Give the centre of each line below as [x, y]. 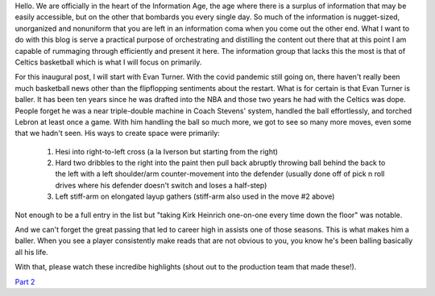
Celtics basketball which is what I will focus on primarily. [108, 62]
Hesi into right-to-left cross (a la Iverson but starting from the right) [166, 151]
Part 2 [25, 282]
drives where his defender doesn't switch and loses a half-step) [161, 185]
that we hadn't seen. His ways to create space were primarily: [118, 134]
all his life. [31, 252]
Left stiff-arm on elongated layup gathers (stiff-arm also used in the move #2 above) [195, 196]
